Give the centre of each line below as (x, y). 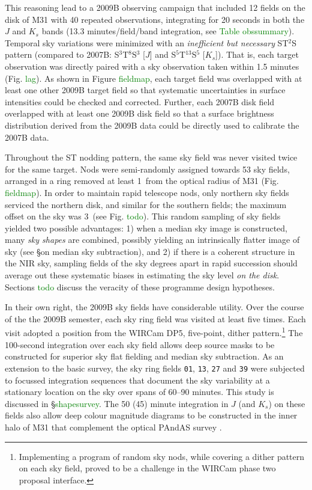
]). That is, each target (257, 54)
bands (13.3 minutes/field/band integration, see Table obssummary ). (168, 31)
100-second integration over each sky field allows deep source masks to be (140, 344)
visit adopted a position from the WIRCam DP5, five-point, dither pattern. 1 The (154, 332)
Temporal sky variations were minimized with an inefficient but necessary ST (147, 42)
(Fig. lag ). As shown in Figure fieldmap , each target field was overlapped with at (154, 78)
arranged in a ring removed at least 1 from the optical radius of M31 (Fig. (142, 181)
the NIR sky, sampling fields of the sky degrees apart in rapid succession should (151, 263)
